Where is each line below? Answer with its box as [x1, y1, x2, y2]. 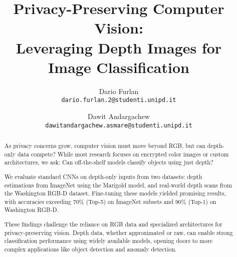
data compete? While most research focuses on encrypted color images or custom [17, 149, 229, 158]
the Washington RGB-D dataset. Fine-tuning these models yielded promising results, [4, 189, 226, 197]
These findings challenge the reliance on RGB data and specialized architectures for [4, 220, 222, 228]
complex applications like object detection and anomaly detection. [4, 244, 177, 253]
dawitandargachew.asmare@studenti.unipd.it [45, 121, 192, 129]
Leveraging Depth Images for [16, 37, 222, 57]
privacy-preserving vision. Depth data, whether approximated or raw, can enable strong [4, 228, 233, 236]
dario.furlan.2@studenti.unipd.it [61, 96, 176, 104]
